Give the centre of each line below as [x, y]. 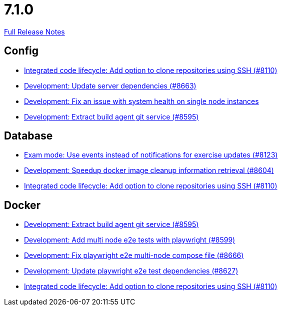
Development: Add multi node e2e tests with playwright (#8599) [130, 240]
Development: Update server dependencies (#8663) [110, 85]
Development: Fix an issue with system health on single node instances [141, 101]
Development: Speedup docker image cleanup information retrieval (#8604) [149, 170]
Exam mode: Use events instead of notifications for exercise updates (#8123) [151, 155]
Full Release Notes [34, 31]
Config [21, 51]
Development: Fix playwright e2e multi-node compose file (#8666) [134, 255]
